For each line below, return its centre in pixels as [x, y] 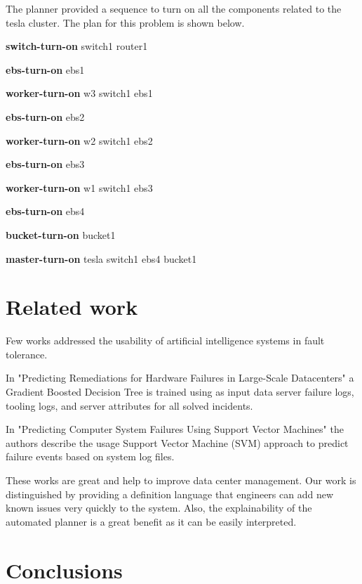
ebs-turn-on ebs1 [45, 69]
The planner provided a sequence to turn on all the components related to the [174, 8]
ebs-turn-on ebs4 [45, 211]
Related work [72, 307]
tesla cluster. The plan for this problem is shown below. [125, 22]
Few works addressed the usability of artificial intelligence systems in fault [165, 340]
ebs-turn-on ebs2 [45, 116]
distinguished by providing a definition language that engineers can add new [170, 494]
